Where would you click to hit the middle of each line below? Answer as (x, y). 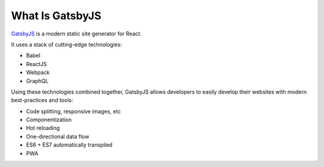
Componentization (49, 120)
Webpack (38, 73)
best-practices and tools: (42, 100)
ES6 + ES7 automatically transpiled (69, 145)
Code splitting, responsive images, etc (73, 111)
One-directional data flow (58, 136)
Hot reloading (43, 128)
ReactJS (37, 64)
